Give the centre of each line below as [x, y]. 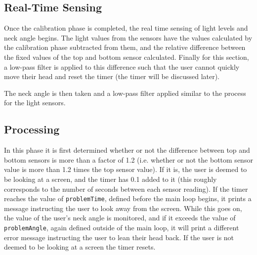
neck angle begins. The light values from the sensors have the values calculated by [128, 37]
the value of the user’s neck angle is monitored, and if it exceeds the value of [120, 218]
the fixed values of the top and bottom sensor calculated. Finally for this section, [127, 57]
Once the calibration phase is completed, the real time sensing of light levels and [126, 28]
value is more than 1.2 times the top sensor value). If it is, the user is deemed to [126, 169]
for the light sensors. [35, 103]
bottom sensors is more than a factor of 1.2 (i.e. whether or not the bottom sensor [128, 159]
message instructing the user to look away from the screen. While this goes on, [123, 208]
